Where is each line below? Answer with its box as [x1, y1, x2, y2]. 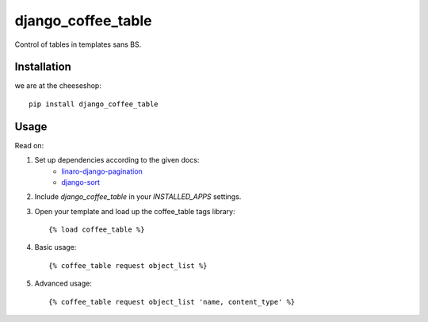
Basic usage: [34, 243, 77, 252]
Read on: [14, 140, 44, 150]
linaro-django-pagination [61, 167, 143, 176]
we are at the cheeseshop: [14, 81, 102, 90]
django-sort [61, 177, 101, 186]
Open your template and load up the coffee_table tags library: [34, 206, 235, 216]
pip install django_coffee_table [29, 99, 159, 109]
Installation [14, 60, 71, 74]
